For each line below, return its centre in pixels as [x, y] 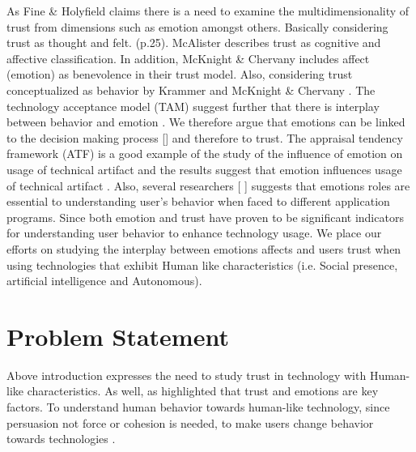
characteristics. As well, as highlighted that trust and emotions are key [203, 391]
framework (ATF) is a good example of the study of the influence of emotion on [205, 154]
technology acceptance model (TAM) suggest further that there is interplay [193, 106]
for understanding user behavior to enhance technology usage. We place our [194, 233]
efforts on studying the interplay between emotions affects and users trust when [204, 248]
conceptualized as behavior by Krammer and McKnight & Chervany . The [191, 90]
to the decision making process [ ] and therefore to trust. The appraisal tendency [205, 137]
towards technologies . [61, 439]
